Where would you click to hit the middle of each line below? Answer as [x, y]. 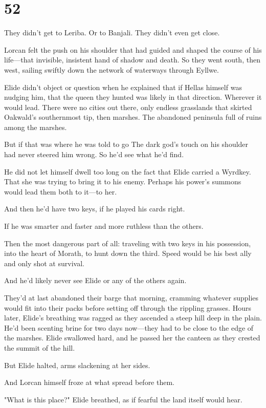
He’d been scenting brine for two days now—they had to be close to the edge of [129, 327]
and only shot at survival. [44, 263]
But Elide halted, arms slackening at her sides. [77, 365]
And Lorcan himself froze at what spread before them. [90, 382]
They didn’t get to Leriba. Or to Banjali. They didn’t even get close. [112, 33]
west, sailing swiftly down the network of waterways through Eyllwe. [112, 69]
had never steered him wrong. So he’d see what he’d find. [94, 154]
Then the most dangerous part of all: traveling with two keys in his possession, [128, 243]
